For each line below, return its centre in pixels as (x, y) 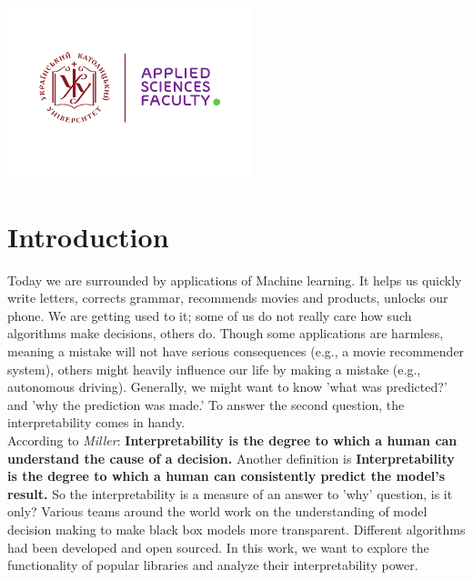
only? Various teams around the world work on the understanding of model (217, 511)
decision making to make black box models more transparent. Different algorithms (236, 529)
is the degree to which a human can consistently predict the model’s (226, 476)
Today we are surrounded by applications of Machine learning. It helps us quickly (235, 280)
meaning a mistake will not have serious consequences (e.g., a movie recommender (236, 351)
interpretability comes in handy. (96, 422)
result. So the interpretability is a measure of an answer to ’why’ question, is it (230, 493)
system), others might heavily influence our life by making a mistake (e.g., (214, 369)
